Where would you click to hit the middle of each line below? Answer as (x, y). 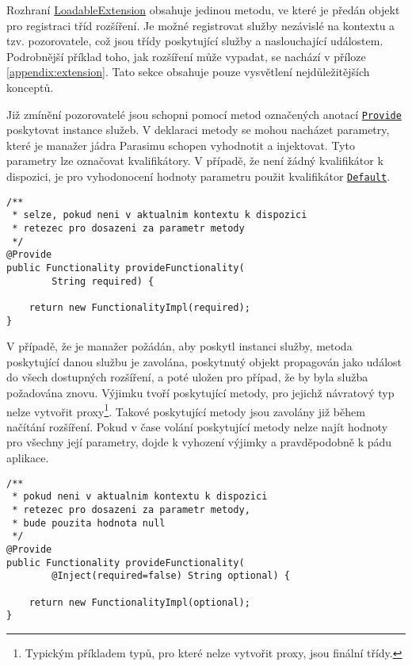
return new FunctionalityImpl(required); (139, 307)
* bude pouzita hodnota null (89, 523)
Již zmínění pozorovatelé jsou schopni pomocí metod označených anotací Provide (204, 114)
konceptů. (30, 87)
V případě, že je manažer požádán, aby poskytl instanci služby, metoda (179, 346)
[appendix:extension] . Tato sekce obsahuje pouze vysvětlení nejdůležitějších (188, 72)
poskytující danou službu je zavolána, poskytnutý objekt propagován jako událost (204, 361)
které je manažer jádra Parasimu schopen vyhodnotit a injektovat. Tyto (181, 145)
